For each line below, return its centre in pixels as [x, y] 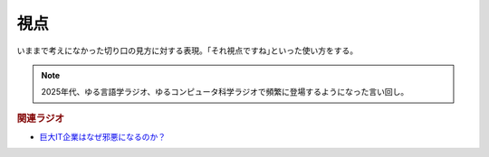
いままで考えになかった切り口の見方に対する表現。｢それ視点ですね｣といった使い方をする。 [187, 51]
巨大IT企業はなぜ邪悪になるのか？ [103, 136]
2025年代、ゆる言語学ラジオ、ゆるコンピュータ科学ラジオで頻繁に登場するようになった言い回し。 [225, 92]
